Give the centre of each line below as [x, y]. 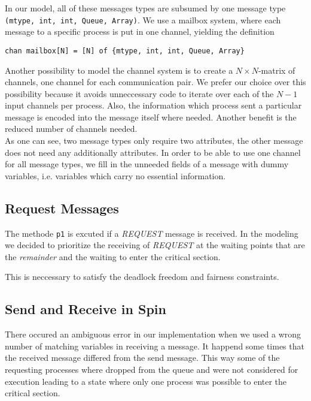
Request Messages [62, 208]
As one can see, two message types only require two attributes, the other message [154, 141]
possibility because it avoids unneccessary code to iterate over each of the [139, 93]
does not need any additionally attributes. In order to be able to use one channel [153, 152]
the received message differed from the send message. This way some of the [142, 358]
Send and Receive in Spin [86, 309]
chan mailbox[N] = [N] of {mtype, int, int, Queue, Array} [125, 51]
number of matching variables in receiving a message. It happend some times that [155, 346]
